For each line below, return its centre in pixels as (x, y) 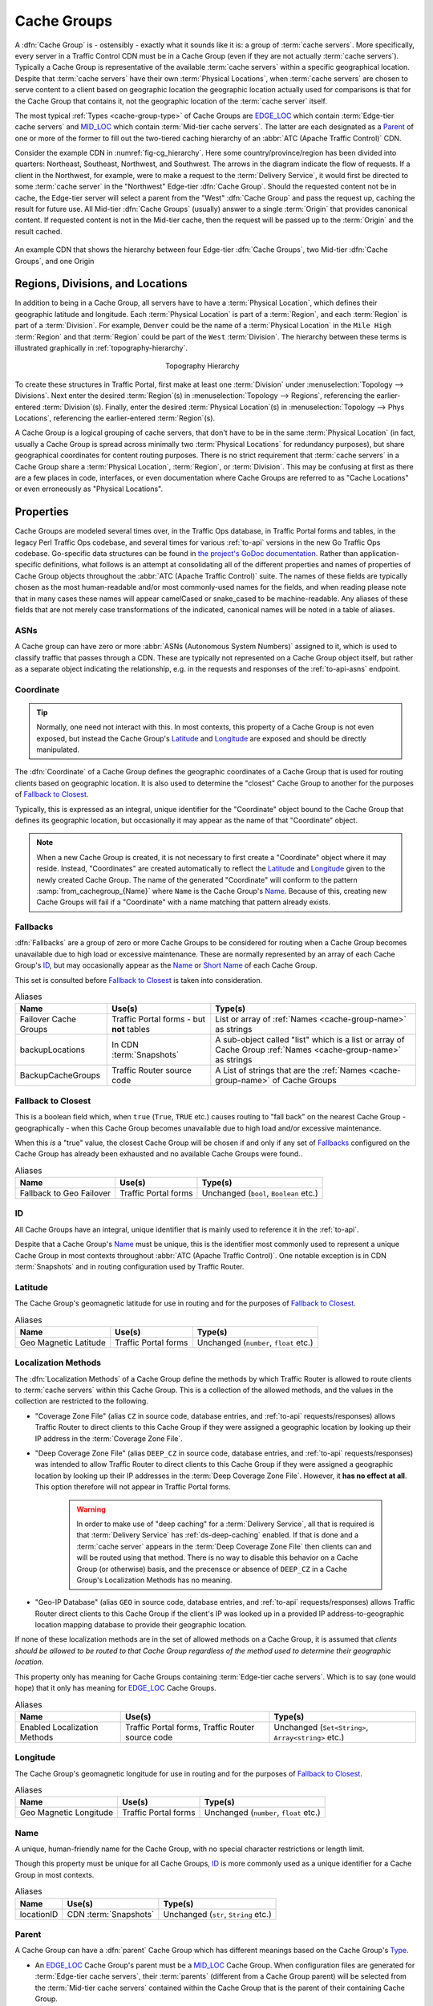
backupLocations (53, 1050)
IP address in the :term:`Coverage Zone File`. (109, 1438)
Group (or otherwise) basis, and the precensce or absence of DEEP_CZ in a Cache (212, 1569)
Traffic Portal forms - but (159, 1019)
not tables (131, 1029)
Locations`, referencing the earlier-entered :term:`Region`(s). (115, 418)
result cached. (39, 231)
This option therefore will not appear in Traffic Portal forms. (133, 1487)
